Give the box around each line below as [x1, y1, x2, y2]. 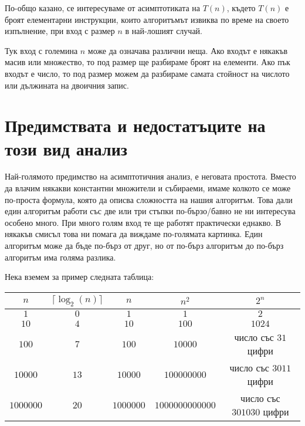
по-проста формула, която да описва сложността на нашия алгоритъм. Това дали [5, 193, 293, 205]
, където [226, 2, 256, 13]
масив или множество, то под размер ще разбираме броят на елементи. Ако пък [5, 56, 290, 68]
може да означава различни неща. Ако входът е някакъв [87, 44, 288, 56]
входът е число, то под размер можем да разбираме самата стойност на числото [5, 67, 290, 79]
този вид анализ [5, 136, 128, 160]
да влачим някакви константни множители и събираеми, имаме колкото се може [5, 182, 291, 194]
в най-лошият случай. [125, 25, 202, 37]
